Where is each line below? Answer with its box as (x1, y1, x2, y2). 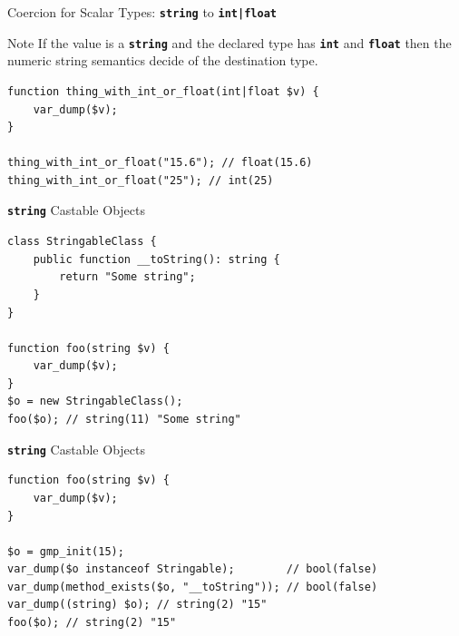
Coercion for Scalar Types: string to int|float (7, 3, 277, 21)
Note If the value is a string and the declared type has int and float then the (7, 33, 452, 52)
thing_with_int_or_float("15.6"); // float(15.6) (7, 156, 313, 170)
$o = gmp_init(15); (7, 544, 124, 558)
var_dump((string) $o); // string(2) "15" (7, 598, 268, 612)
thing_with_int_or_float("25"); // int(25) (7, 173, 274, 187)
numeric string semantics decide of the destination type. (7, 51, 318, 70)
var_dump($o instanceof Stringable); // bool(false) (7, 563, 378, 576)
